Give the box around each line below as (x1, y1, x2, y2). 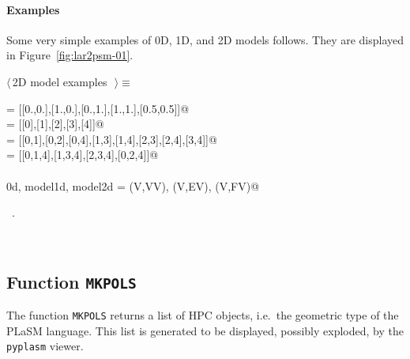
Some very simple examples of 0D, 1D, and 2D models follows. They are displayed (6, 31, 404, 47)
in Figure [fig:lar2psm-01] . (6, 47, 134, 63)
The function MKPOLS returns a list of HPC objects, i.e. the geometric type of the (6, 307, 399, 323)
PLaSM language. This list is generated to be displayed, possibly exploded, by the (6, 322, 404, 338)
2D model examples (12, 73, 107, 89)
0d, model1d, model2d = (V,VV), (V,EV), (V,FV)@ (6, 177, 260, 194)
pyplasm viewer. (6, 338, 84, 354)
